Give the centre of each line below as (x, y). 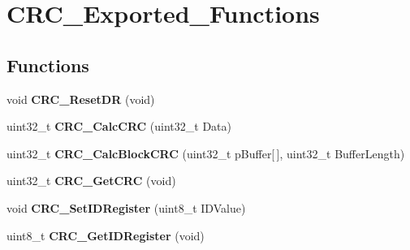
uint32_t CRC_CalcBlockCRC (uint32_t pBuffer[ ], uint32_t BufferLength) (206, 153)
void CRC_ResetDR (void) (81, 99)
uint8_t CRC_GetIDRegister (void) (106, 235)
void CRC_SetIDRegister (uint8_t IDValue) (126, 207)
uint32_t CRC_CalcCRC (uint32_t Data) (119, 126)
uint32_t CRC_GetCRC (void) (91, 181)
